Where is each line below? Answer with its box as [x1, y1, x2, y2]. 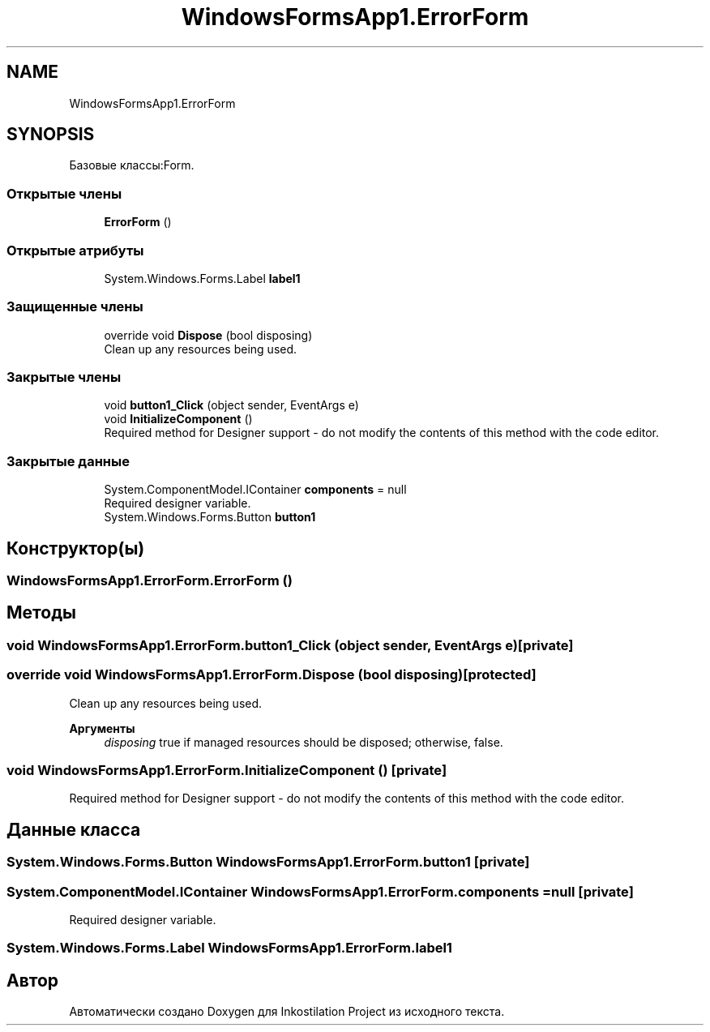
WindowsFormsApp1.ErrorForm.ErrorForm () [6, 572, 293, 589]
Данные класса [6, 819, 141, 840]
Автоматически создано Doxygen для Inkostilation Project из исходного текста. [69, 1004, 505, 1019]
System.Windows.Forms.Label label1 [104, 271, 301, 285]
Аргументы [69, 721, 135, 735]
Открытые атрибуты [6, 242, 144, 259]
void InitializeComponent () [104, 412, 253, 426]
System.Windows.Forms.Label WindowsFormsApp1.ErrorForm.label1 [6, 940, 452, 957]
